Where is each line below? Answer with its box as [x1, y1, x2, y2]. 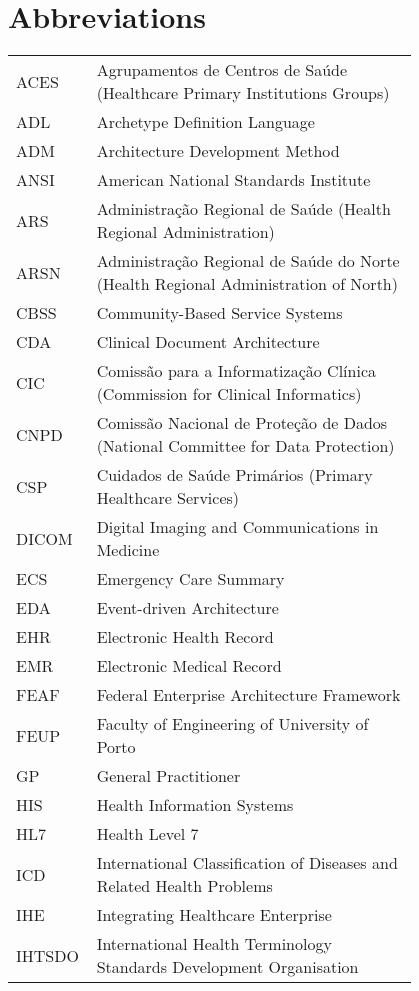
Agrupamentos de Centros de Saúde [96, 58, 348, 82]
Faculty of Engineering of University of [96, 712, 369, 736]
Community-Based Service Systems [96, 301, 343, 325]
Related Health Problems [96, 874, 273, 898]
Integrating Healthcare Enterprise [96, 903, 332, 927]
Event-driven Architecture [96, 596, 279, 620]
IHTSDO [16, 943, 79, 967]
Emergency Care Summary [96, 567, 285, 591]
